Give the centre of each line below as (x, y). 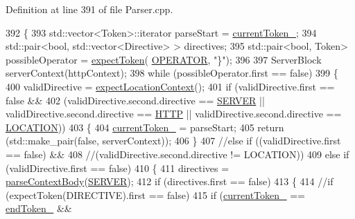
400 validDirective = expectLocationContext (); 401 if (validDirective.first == (170, 86)
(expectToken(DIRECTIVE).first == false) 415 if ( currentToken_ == (155, 194)
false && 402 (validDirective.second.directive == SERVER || (135, 100)
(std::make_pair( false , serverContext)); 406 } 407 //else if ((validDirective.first (173, 141)
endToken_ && (39, 208)
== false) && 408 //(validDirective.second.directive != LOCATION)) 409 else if (177, 154)
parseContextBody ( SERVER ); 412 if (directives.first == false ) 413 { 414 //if (170, 181)
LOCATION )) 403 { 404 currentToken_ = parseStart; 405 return (145, 127)
